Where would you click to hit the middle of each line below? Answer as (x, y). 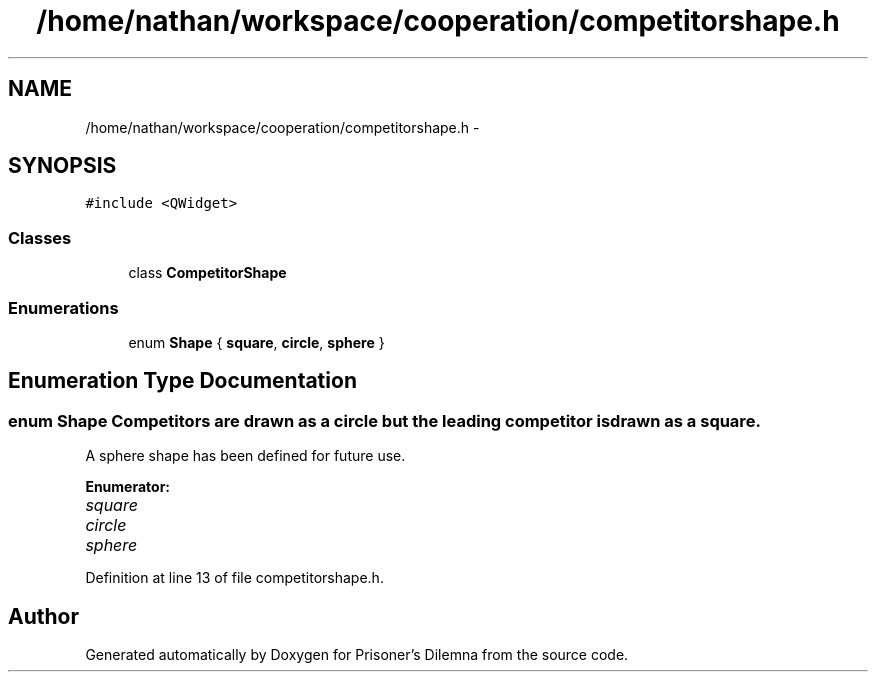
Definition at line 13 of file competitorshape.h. (234, 578)
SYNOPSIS (62, 166)
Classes (40, 237)
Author (43, 616)
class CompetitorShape (207, 273)
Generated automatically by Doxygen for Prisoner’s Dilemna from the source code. (357, 654)
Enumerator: (128, 487)
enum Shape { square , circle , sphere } (256, 342)
